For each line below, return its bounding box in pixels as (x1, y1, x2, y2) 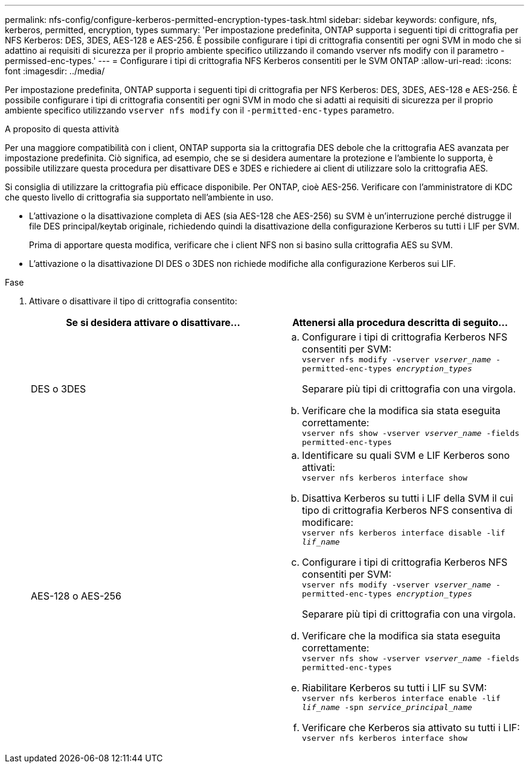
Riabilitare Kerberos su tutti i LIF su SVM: (302, 682, 487, 694)
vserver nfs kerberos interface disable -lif (302, 528, 505, 537)
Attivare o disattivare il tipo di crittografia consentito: (29, 296, 237, 306)
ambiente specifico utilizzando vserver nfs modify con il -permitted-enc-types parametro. (5, 105, 394, 115)
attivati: (302, 461, 335, 473)
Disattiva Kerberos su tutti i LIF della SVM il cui (302, 492, 513, 504)
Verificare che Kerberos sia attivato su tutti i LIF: (302, 722, 520, 734)
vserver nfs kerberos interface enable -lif (302, 694, 501, 703)
